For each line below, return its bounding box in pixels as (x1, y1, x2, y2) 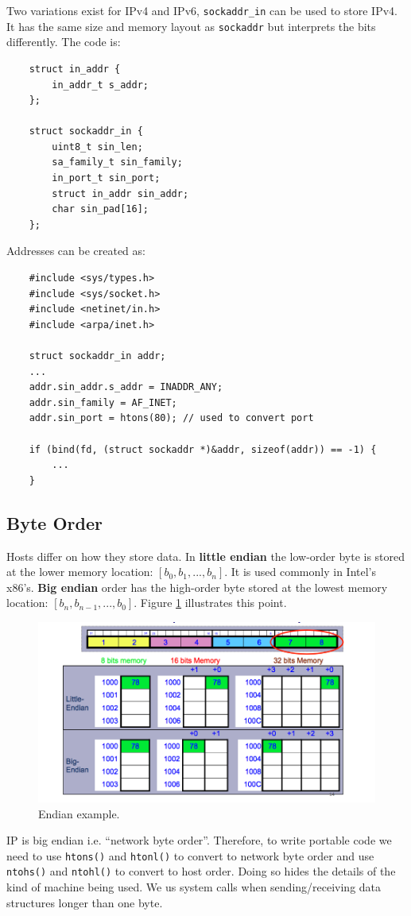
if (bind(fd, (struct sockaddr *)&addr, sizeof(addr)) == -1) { (29, 443, 377, 455)
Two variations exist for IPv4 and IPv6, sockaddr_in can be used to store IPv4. (6, 2, 397, 18)
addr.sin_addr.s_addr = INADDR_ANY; (29, 381, 223, 393)
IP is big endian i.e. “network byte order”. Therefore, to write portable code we (6, 832, 392, 848)
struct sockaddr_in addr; (29, 350, 166, 361)
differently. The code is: (6, 33, 121, 50)
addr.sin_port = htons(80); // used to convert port (29, 412, 314, 424)
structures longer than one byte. (6, 894, 163, 910)
